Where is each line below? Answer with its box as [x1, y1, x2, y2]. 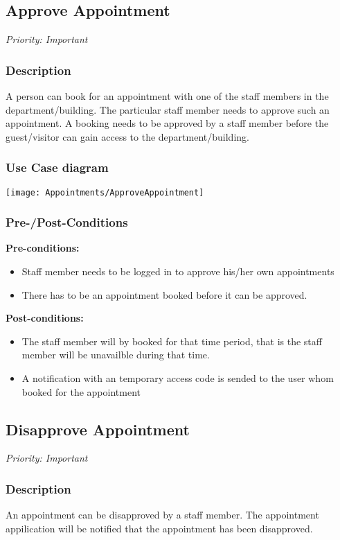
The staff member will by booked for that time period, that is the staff [21, 333, 322, 348]
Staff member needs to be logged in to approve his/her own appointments [21, 264, 334, 279]
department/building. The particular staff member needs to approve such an [6, 102, 330, 116]
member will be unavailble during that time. [21, 347, 210, 362]
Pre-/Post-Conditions [6, 214, 128, 231]
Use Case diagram [6, 159, 109, 176]
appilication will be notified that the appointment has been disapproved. [6, 521, 313, 535]
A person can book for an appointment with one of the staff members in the [6, 89, 329, 103]
